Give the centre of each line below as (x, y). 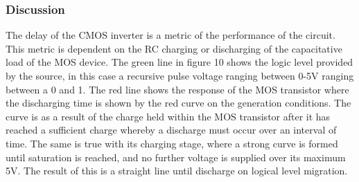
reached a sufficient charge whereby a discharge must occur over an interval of (171, 130)
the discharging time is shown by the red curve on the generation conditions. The (178, 103)
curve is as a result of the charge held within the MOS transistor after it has (168, 116)
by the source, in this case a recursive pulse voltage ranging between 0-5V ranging (180, 75)
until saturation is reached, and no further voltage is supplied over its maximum (176, 157)
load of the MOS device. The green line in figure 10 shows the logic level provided (179, 62)
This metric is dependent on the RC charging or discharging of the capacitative (174, 48)
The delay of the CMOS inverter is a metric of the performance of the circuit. (170, 35)
